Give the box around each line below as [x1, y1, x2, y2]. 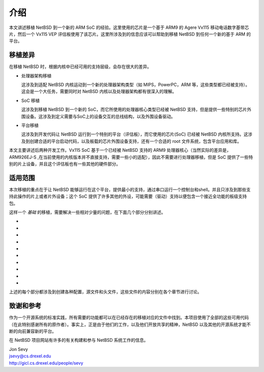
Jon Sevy [9, 346, 28, 352]
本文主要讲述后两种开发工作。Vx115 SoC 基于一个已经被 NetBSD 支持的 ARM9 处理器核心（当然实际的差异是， [9, 147, 231, 153]
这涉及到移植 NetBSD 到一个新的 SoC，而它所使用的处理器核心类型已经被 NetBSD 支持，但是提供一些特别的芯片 [21, 107, 247, 113]
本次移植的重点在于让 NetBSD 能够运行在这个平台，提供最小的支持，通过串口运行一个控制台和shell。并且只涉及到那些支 [9, 186, 251, 192]
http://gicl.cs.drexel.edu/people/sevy [9, 360, 84, 366]
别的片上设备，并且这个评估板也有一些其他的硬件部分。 [9, 161, 121, 166]
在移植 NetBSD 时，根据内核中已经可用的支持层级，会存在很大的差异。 [9, 64, 152, 70]
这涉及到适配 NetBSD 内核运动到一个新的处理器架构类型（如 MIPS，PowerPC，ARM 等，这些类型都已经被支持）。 [21, 82, 250, 88]
